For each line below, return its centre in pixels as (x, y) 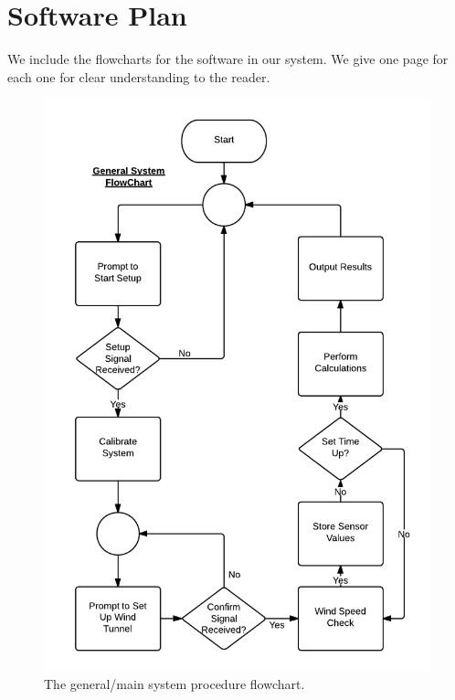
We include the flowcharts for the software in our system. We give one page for (228, 59)
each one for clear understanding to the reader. (139, 76)
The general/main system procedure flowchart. (175, 684)
